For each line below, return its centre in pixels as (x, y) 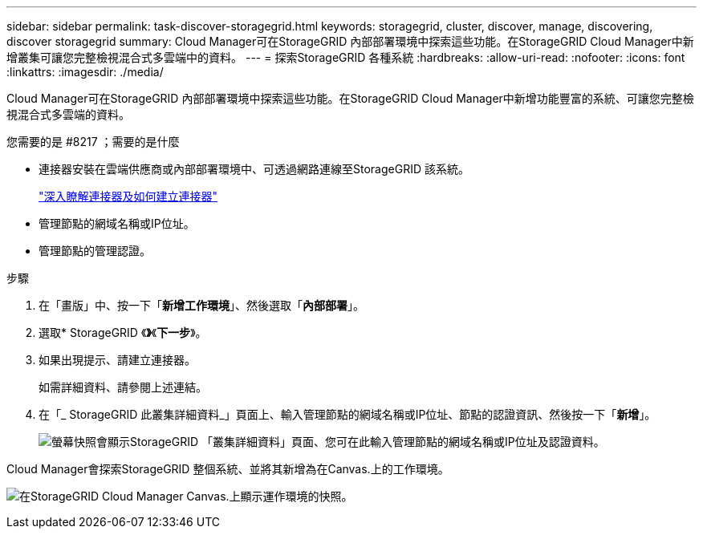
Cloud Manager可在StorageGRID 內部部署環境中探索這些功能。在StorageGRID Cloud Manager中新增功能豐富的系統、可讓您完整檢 (350, 98)
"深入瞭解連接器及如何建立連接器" (128, 196)
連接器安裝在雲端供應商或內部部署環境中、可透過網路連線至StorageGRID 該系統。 (254, 169)
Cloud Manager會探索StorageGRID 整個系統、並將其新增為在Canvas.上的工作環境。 (228, 469)
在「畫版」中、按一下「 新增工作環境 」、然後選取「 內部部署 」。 (201, 305)
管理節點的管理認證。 (95, 251)
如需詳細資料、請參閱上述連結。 (123, 387)
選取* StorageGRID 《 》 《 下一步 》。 (123, 332)
